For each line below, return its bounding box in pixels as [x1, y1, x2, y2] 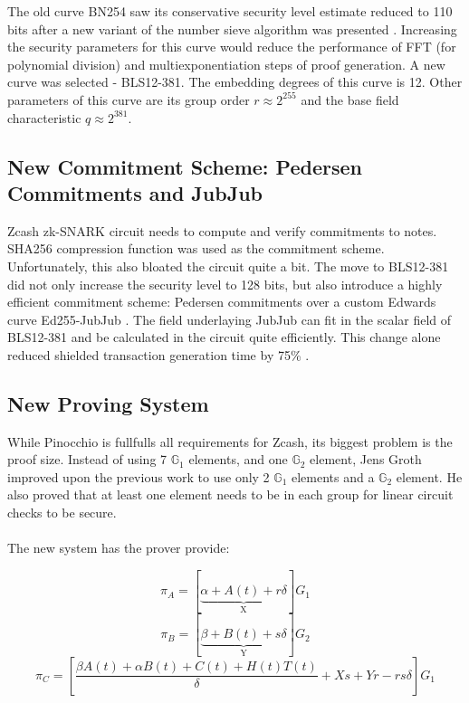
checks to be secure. [7, 503, 117, 522]
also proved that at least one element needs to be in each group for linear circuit [7, 485, 454, 504]
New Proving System [7, 389, 209, 417]
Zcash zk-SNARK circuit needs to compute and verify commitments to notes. [7, 221, 437, 240]
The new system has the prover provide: [7, 538, 230, 557]
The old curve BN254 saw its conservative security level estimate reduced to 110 [7, 2, 453, 20]
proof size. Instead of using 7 [7, 450, 167, 469]
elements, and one [188, 450, 288, 469]
